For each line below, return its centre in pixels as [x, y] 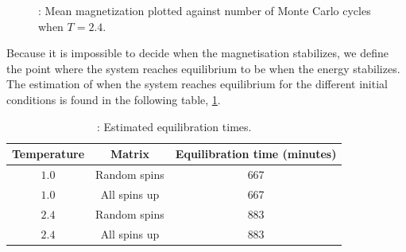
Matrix [130, 154]
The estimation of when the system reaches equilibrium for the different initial [197, 84]
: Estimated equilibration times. [174, 126]
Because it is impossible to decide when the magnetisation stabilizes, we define [197, 53]
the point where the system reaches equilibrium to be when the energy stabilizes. [203, 68]
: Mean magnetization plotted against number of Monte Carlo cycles [205, 10]
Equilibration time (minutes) [256, 154]
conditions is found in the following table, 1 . [114, 99]
